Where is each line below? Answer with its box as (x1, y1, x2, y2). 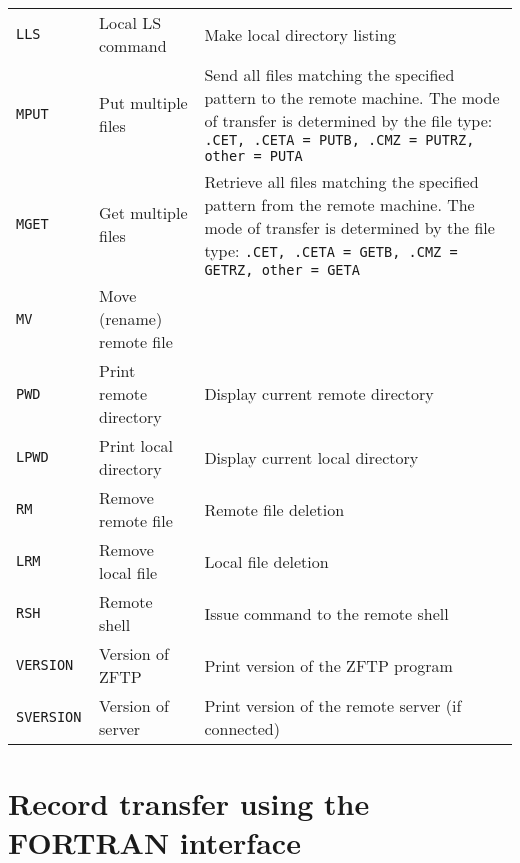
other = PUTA (204, 148, 303, 164)
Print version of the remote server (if (204, 694, 462, 717)
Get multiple (99, 201, 188, 224)
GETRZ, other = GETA (204, 262, 360, 278)
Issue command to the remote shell (204, 601, 449, 625)
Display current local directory (204, 445, 419, 469)
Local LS (99, 11, 162, 34)
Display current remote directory (204, 382, 434, 405)
